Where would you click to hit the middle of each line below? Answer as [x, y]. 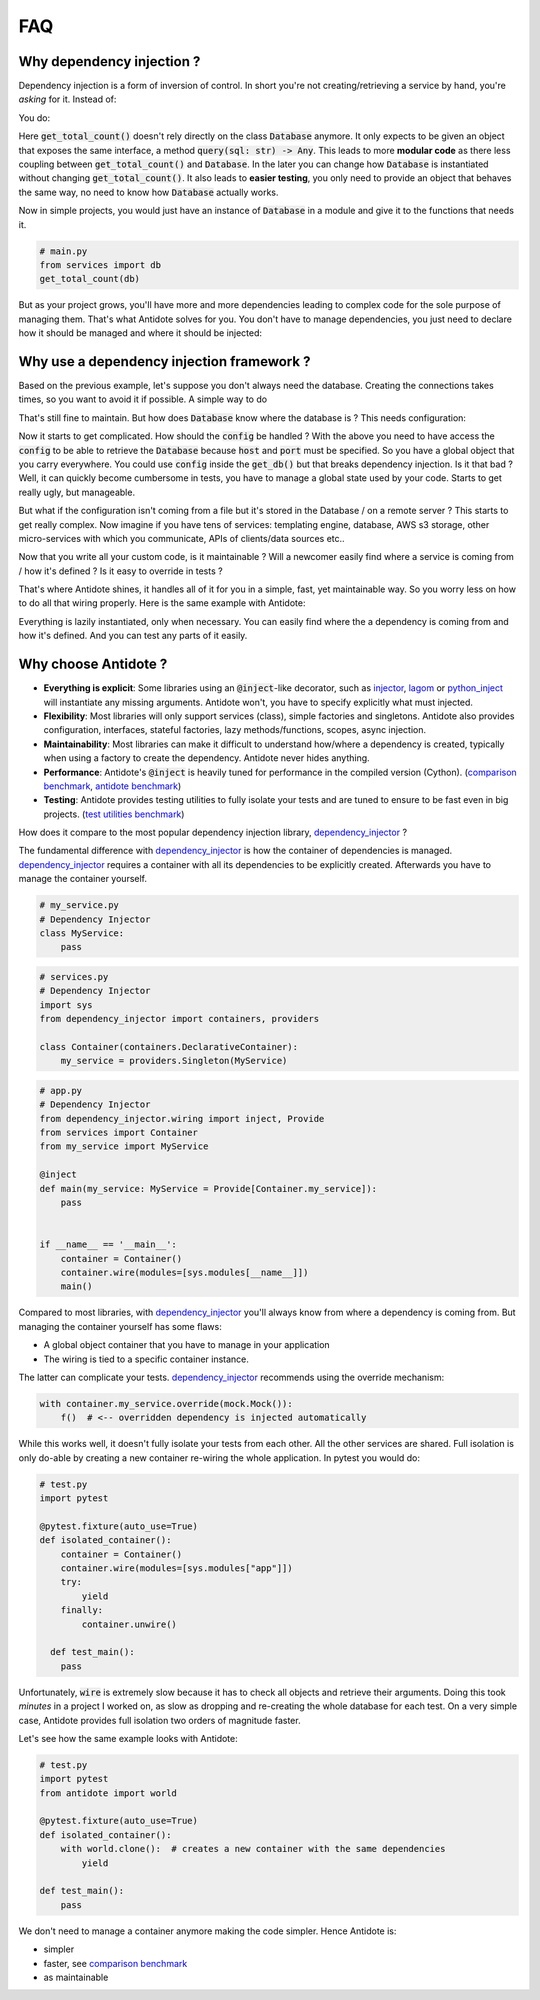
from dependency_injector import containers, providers [179, 1019]
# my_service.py [79, 905]
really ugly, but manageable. [76, 492]
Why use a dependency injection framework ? [164, 361]
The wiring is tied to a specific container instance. [146, 1359]
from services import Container [119, 1133]
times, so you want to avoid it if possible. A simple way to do [143, 399]
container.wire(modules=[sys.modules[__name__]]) [184, 1272]
